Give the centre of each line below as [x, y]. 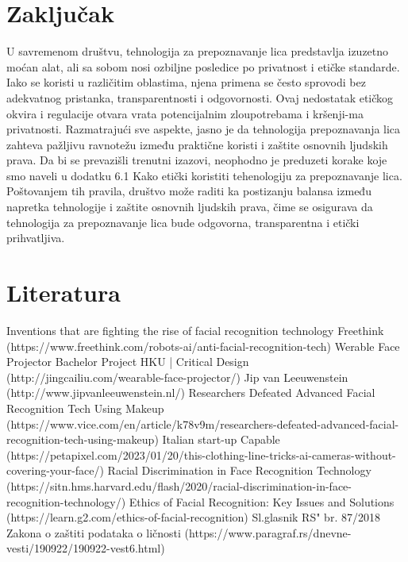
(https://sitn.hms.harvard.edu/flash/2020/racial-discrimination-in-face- [179, 485]
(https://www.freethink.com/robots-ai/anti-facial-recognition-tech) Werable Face [203, 346]
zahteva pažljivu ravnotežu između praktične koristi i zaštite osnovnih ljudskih [197, 144]
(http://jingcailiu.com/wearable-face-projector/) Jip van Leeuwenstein [177, 377]
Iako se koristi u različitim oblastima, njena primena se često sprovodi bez [186, 82]
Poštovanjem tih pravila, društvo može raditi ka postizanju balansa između [189, 191]
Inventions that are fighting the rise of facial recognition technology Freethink [195, 330]
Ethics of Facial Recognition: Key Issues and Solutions [262, 501]
